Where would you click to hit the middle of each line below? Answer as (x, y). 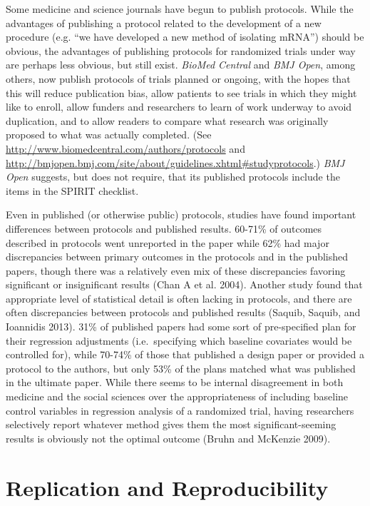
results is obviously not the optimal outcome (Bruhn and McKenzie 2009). (168, 438)
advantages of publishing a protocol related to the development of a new (164, 22)
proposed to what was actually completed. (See (109, 135)
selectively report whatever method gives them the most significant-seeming (171, 424)
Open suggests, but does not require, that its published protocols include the (173, 177)
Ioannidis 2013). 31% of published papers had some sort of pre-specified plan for (181, 327)
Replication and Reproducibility (167, 487)
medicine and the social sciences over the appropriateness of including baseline (177, 396)
